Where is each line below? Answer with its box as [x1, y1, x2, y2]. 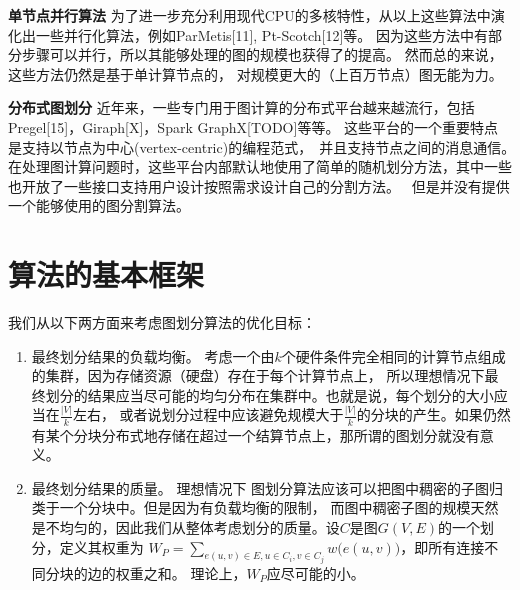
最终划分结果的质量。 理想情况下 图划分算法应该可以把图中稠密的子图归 [31, 477, 504, 498]
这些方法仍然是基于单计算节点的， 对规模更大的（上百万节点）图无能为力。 [8, 63, 503, 84]
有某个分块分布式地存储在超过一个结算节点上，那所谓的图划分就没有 [31, 424, 480, 445]
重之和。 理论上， [129, 562, 247, 583]
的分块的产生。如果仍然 [356, 404, 511, 425]
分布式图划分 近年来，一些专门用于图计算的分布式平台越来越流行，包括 [8, 97, 475, 118]
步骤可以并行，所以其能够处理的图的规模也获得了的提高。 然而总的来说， [21, 44, 503, 65]
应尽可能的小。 [266, 562, 365, 583]
